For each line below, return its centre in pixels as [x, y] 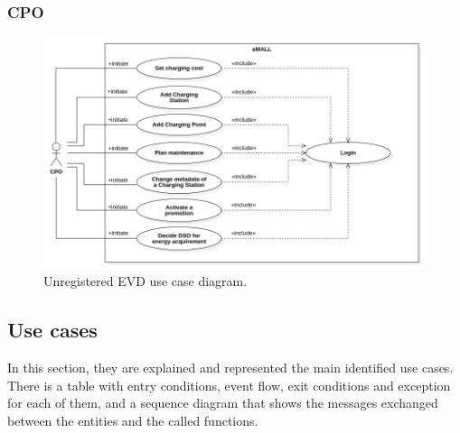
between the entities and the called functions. [133, 420]
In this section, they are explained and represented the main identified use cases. [230, 367]
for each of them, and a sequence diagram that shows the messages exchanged [223, 403]
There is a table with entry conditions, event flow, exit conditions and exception [229, 385]
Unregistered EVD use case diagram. [146, 281]
